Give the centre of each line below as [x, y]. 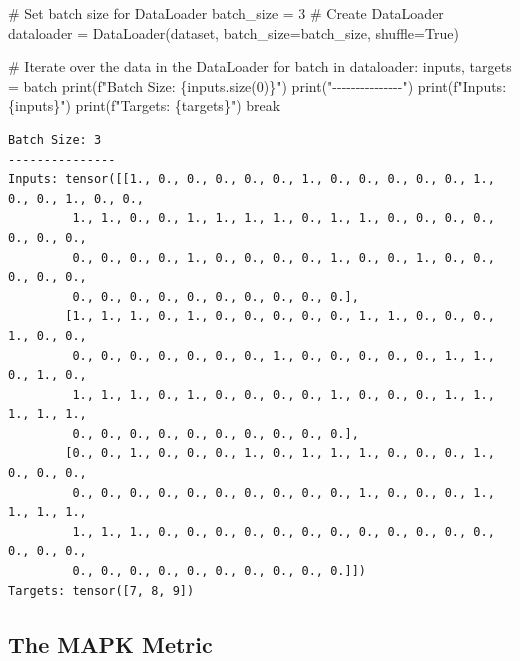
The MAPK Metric [110, 643]
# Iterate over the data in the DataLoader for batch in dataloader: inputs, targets [260, 66]
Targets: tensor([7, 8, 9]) [101, 590]
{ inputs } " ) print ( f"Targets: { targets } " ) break [144, 105]
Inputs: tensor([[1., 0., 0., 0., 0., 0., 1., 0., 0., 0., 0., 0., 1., [251, 179]
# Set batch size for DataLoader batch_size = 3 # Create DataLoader [226, 13]
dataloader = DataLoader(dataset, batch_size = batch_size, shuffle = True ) [233, 32]
